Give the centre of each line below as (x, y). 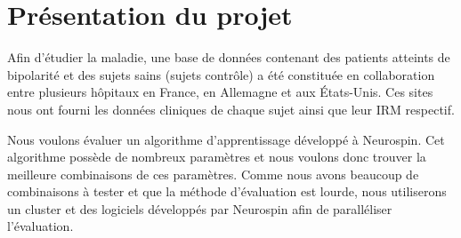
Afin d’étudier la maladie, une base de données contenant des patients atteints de (229, 57)
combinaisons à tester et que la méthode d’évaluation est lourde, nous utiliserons (227, 191)
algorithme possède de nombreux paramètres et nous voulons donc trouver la (217, 157)
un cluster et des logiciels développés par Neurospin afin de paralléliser (200, 208)
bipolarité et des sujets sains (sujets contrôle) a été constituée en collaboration (221, 74)
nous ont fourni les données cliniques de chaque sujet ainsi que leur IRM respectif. (231, 109)
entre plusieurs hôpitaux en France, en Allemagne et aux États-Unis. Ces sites (220, 92)
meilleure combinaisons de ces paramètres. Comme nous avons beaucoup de (213, 174)
